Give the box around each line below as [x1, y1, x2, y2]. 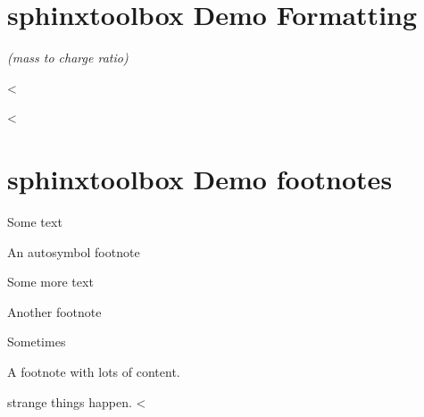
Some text [7, 213, 62, 231]
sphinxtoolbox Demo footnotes [7, 161, 393, 197]
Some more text [7, 272, 94, 291]
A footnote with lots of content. [7, 363, 180, 380]
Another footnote [7, 302, 102, 321]
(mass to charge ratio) [7, 48, 129, 67]
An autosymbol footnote [7, 242, 140, 261]
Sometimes [7, 332, 66, 351]
